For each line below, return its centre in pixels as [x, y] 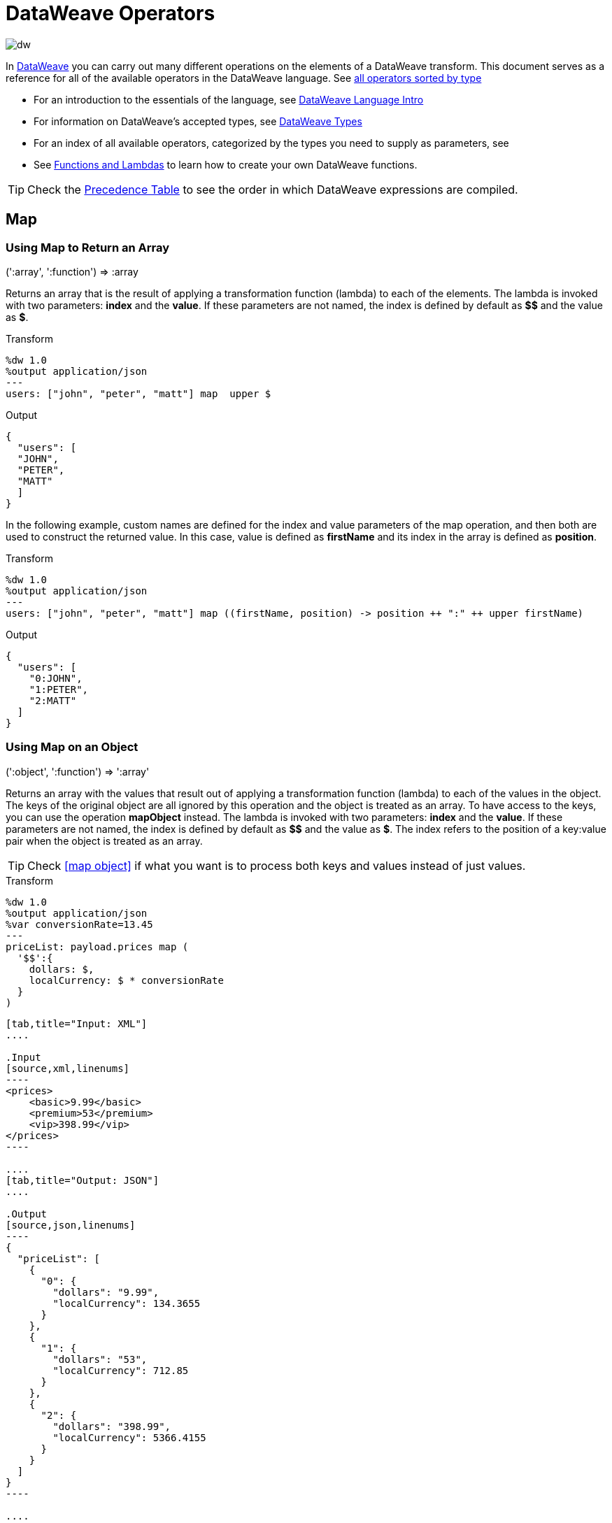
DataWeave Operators [111, 13]
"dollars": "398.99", [112, 1426]
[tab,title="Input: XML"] [77, 1023]
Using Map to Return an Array [87, 247]
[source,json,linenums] [71, 1225]
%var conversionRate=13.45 [79, 924]
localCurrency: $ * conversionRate [126, 980]
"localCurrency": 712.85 [121, 1370]
